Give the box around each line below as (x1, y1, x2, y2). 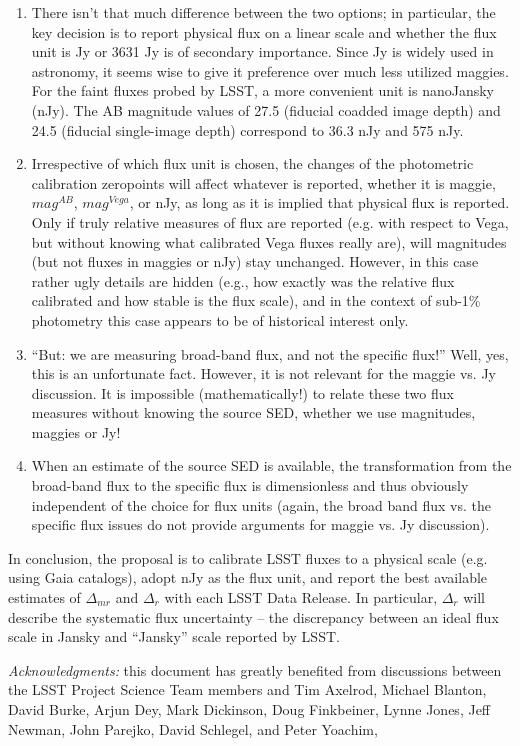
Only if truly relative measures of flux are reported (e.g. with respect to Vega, (31, 211, 509, 232)
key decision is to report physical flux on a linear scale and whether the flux (31, 21, 497, 42)
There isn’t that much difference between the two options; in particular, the (31, 2, 496, 22)
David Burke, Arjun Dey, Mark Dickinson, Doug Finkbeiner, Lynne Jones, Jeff (8, 699, 491, 719)
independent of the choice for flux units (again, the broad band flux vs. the (31, 494, 491, 515)
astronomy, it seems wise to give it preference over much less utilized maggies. (31, 60, 509, 81)
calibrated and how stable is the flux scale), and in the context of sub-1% (31, 290, 481, 311)
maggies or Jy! (31, 421, 121, 442)
